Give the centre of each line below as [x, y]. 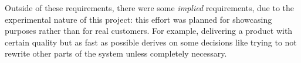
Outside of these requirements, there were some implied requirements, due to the [150, 8]
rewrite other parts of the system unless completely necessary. [116, 53]
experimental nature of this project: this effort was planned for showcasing [138, 19]
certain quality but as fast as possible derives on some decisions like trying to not [151, 42]
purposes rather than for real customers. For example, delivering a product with [149, 31]
